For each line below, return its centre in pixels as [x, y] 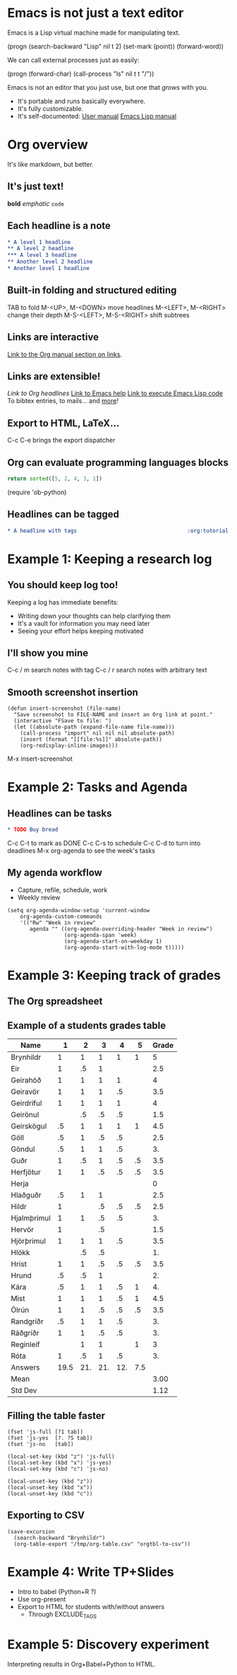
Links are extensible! [54, 376]
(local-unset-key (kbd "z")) [50, 1482]
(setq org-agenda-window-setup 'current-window [79, 910]
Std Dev [24, 1391]
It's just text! [36, 186]
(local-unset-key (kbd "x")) [50, 1488]
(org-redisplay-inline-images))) [69, 746]
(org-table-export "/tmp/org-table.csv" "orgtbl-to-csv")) [102, 1544]
